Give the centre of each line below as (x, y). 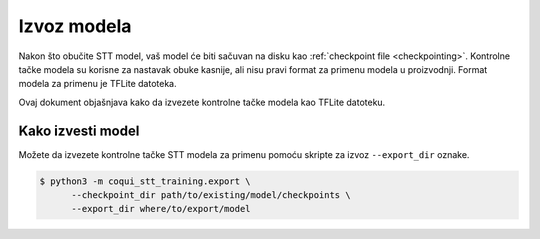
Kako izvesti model (79, 130)
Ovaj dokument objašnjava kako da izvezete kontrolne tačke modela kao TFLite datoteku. (202, 102)
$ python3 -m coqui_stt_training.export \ (145, 181)
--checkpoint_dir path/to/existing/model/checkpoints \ (211, 195)
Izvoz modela (75, 26)
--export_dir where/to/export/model (161, 209)
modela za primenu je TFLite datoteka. (97, 84)
